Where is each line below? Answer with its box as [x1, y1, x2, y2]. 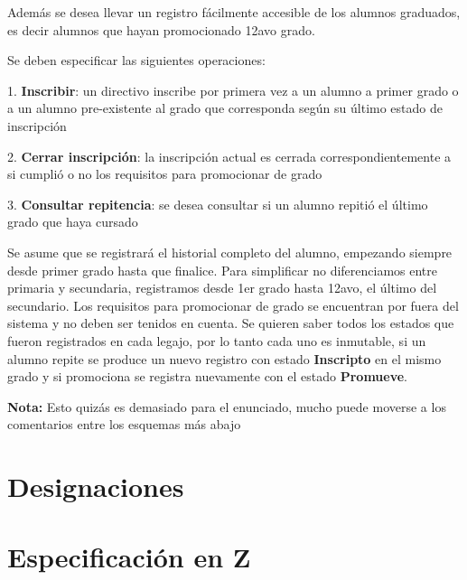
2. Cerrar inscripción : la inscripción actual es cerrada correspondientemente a [7, 146, 452, 165]
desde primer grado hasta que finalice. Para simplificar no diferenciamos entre [7, 260, 437, 279]
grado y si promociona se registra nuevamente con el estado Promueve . [7, 367, 408, 386]
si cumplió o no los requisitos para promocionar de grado [7, 164, 322, 183]
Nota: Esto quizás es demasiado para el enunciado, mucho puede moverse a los [7, 397, 446, 416]
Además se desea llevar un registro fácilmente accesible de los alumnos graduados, [7, 3, 461, 21]
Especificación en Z [7, 538, 251, 575]
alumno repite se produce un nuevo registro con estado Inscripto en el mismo [7, 349, 442, 368]
